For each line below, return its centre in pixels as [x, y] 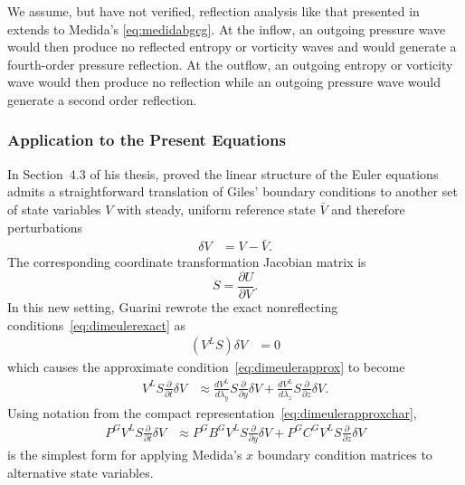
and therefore [368, 209]
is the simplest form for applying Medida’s [125, 455]
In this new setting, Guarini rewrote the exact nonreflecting [173, 307]
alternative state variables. [81, 472]
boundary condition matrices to [345, 455]
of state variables [54, 209]
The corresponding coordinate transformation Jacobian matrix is [187, 262]
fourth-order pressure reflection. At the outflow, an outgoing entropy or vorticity [230, 64]
